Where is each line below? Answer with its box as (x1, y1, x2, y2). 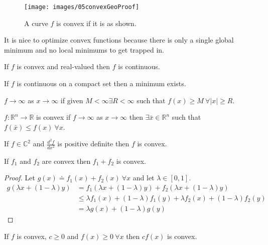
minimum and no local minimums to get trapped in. (4, 44, 165, 55)
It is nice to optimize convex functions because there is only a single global (4, 35, 234, 45)
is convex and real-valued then (17, 61, 110, 72)
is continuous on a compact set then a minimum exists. (17, 78, 186, 89)
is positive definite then (57, 138, 129, 149)
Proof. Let (4, 172, 35, 183)
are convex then (42, 155, 91, 166)
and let (132, 172, 155, 183)
